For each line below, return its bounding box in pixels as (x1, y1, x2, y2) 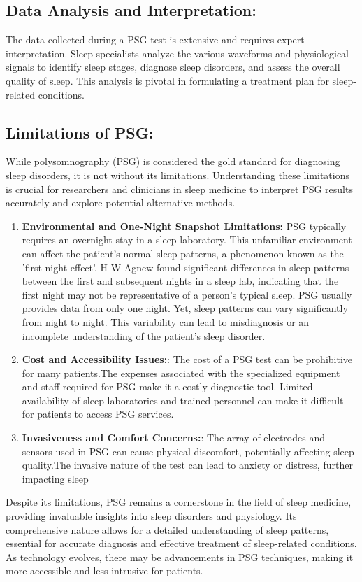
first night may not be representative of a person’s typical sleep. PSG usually (22, 287, 352, 301)
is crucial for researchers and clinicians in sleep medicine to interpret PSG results (6, 181, 353, 196)
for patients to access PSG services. (22, 406, 174, 421)
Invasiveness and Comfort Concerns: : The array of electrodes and (22, 430, 325, 445)
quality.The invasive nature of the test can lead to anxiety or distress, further (22, 457, 353, 472)
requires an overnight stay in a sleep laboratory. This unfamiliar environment (22, 232, 352, 247)
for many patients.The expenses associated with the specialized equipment (22, 365, 340, 380)
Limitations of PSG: (6, 121, 154, 143)
